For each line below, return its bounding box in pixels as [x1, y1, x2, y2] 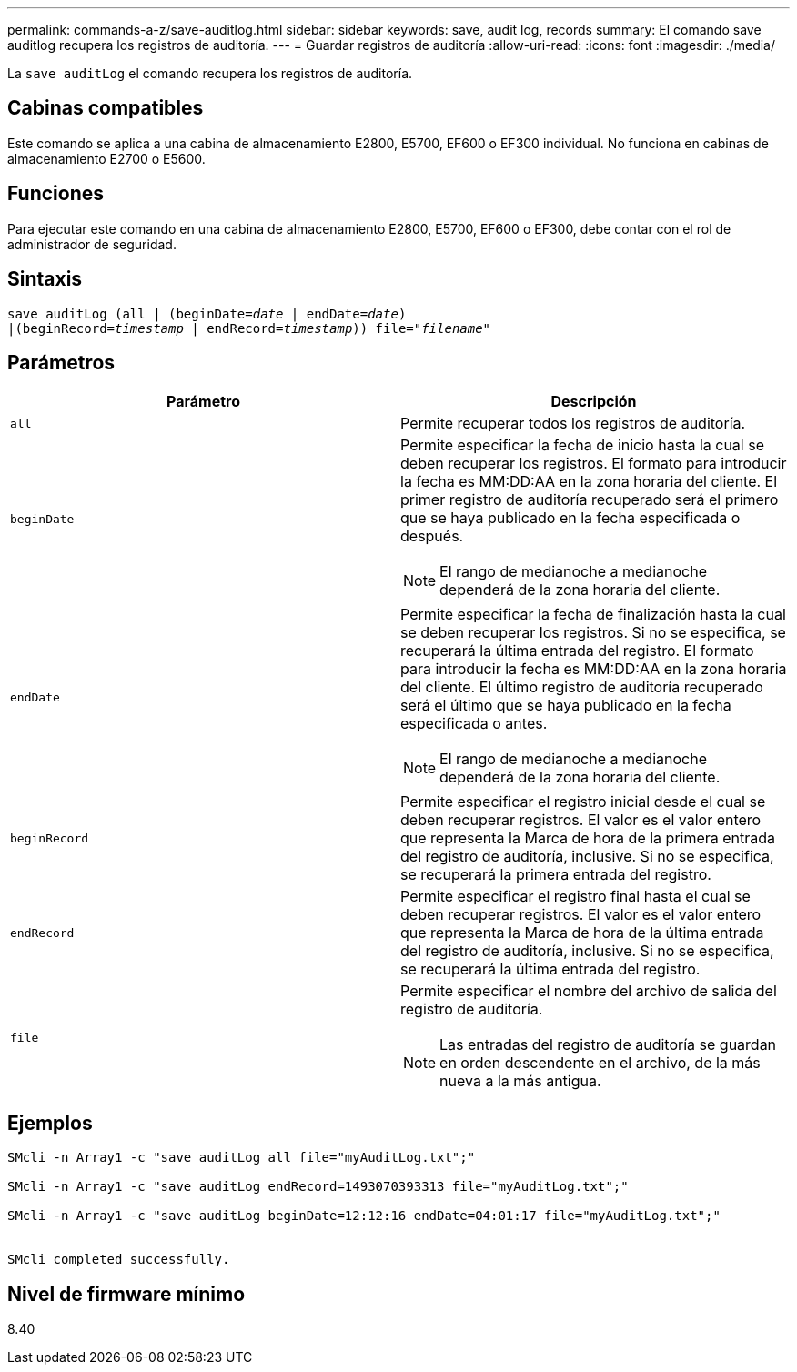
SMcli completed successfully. [7, 1252, 230, 1267]
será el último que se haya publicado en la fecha [400, 696, 731, 715]
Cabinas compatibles [7, 96, 204, 120]
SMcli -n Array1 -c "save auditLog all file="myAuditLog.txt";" [7, 1150, 476, 1165]
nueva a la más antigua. [439, 1072, 601, 1091]
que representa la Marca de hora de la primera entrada [400, 829, 776, 848]
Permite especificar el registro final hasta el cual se [400, 887, 751, 906]
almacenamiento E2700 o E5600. [7, 150, 206, 166]
